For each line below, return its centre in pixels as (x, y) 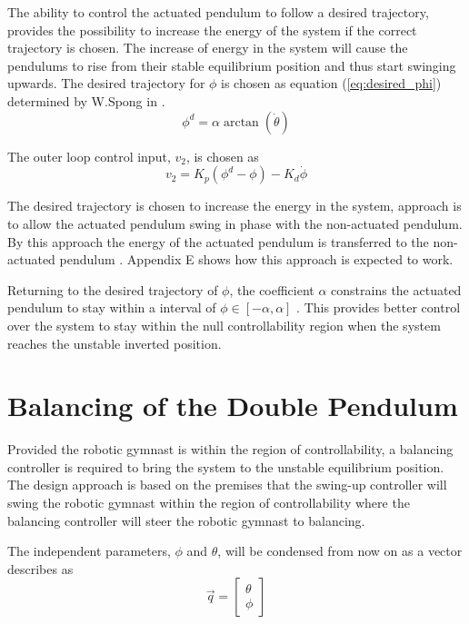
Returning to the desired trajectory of (113, 289)
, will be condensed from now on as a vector (340, 551)
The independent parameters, (89, 551)
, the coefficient (272, 289)
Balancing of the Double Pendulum (233, 406)
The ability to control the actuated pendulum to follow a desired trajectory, (218, 12)
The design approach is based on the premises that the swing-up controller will (227, 485)
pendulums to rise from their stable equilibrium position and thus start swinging (232, 65)
